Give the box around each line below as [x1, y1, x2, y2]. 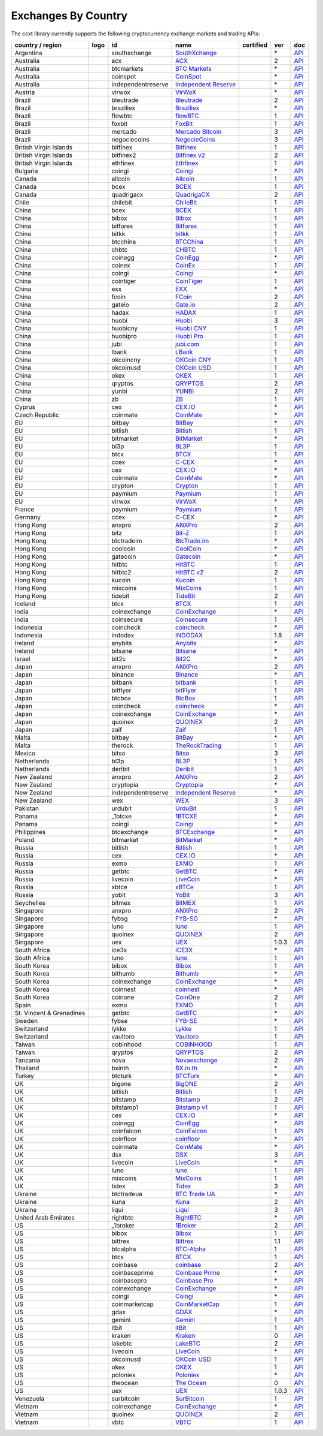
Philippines [14, 827, 46, 836]
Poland [14, 835, 35, 844]
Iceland [14, 600, 36, 608]
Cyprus [14, 402, 36, 411]
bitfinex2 [111, 150, 136, 159]
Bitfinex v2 [175, 150, 206, 159]
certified [242, 41, 268, 49]
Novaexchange [175, 1056, 218, 1064]
